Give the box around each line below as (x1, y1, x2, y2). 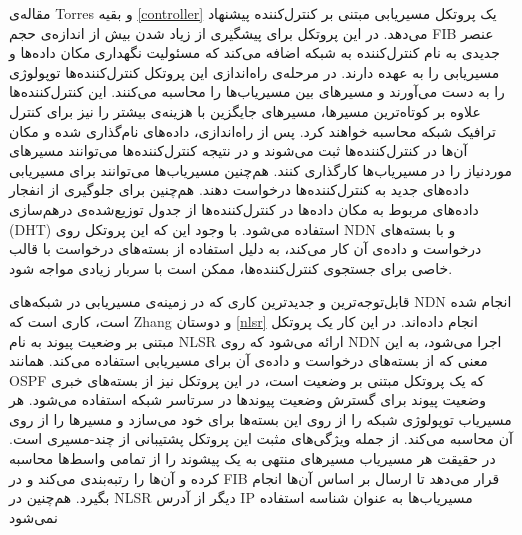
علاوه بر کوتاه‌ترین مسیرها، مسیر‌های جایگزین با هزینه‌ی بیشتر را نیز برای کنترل (9, 100, 481, 121)
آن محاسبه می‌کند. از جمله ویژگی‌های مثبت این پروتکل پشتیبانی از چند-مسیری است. (9, 428, 513, 449)
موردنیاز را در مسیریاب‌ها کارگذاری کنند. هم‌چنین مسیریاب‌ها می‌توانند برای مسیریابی (9, 159, 512, 180)
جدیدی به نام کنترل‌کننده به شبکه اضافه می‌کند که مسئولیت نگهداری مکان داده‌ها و (9, 42, 500, 63)
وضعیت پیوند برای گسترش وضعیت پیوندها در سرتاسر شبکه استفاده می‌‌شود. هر (9, 389, 486, 410)
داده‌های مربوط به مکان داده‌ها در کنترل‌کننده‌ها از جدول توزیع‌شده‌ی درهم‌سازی (9, 198, 479, 219)
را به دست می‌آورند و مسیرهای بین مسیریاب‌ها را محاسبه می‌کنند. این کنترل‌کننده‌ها (9, 81, 505, 102)
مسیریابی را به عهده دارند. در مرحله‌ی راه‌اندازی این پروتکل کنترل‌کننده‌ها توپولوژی (9, 61, 500, 82)
